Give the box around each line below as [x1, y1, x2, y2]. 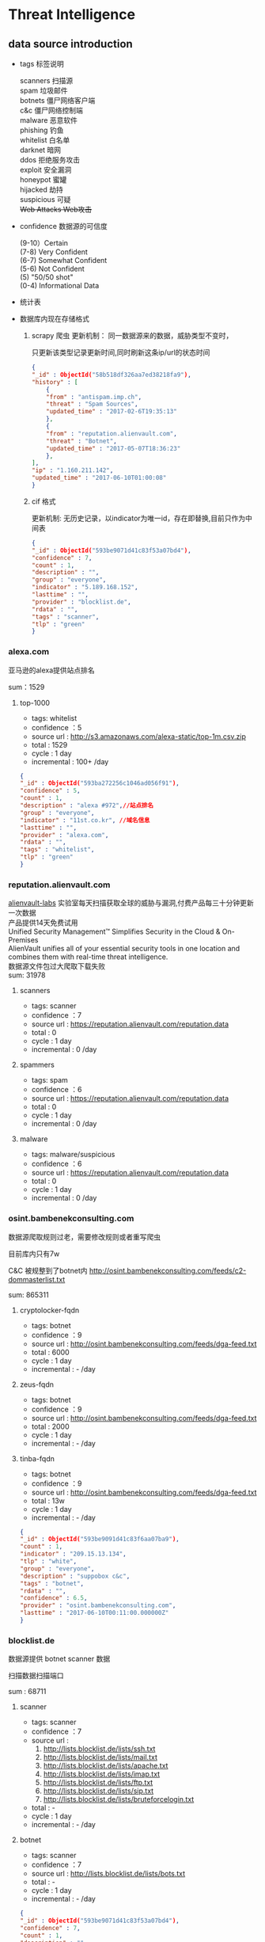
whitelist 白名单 [19, 135, 70, 144]
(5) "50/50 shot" [19, 272, 74, 282]
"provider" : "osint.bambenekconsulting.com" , [19, 1601, 176, 1609]
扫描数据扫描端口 [8, 1671, 64, 1681]
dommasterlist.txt [8, 1274, 66, 1284]
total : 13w [31, 1495, 66, 1506]
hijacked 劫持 [19, 185, 63, 194]
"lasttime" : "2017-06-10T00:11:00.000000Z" [19, 1609, 169, 1617]
